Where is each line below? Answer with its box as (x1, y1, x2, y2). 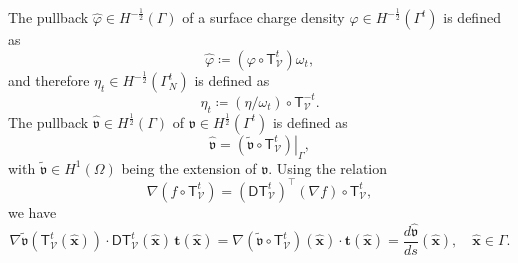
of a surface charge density (182, 7, 345, 28)
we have (8, 201, 57, 222)
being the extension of (121, 157, 257, 178)
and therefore (8, 70, 90, 91)
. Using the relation (268, 157, 388, 178)
